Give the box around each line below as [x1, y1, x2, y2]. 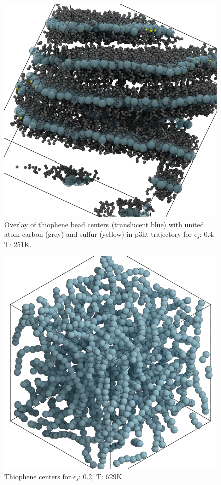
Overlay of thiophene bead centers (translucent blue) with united [4, 219, 204, 229]
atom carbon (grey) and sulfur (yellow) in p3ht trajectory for [4, 229, 192, 239]
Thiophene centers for [4, 471, 71, 481]
